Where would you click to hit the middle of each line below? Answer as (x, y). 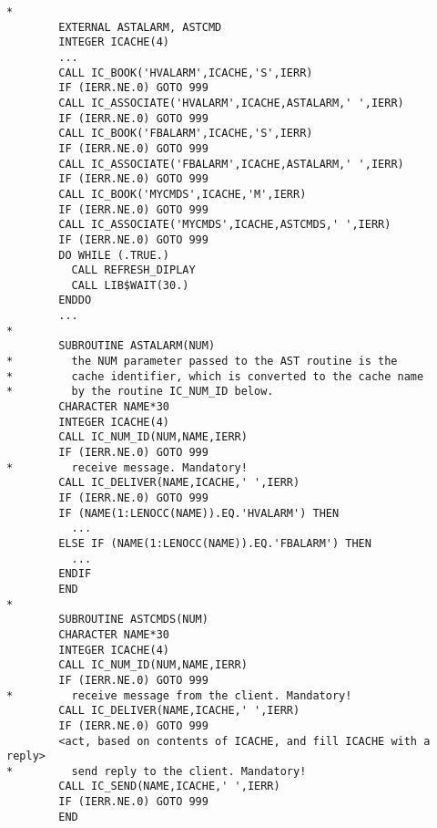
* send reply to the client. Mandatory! (157, 771)
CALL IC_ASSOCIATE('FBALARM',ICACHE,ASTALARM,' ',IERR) (231, 164)
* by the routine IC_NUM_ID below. (140, 392)
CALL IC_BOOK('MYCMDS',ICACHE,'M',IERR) (183, 194)
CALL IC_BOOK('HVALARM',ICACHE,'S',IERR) (186, 72)
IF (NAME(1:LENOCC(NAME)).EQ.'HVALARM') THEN (199, 513)
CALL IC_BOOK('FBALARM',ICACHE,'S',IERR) (186, 134)
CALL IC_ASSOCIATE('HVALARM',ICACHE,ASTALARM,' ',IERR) (231, 103)
